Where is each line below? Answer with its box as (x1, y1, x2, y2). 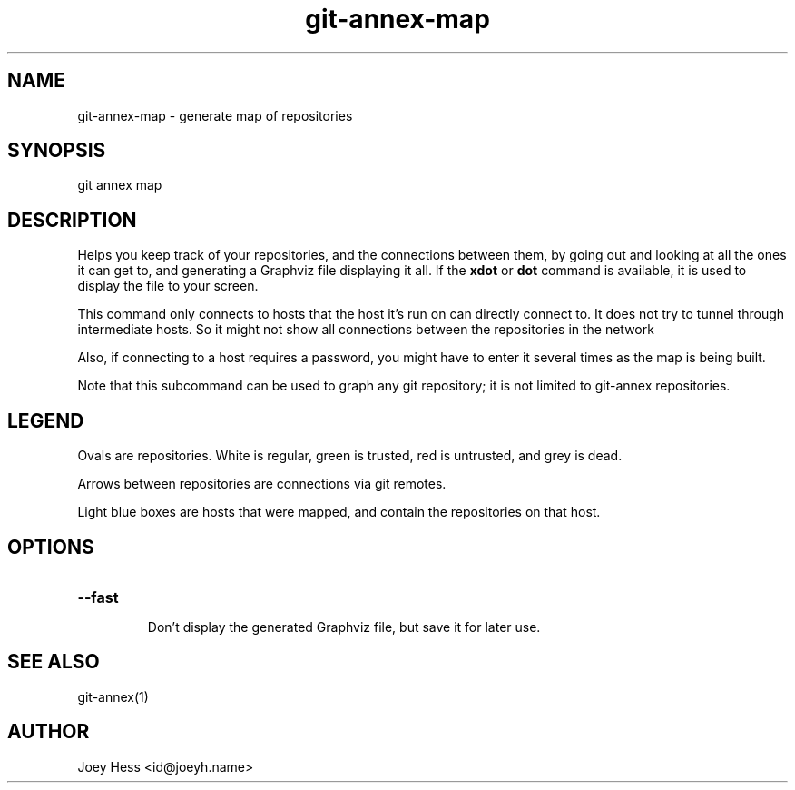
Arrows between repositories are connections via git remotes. (77, 476, 447, 492)
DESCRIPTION (7, 208, 137, 232)
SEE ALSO (7, 650, 100, 674)
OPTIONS (7, 535, 94, 558)
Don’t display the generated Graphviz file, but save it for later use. (147, 618, 541, 635)
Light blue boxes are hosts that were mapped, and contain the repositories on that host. (77, 504, 601, 520)
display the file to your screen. (77, 278, 259, 294)
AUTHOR (7, 720, 90, 744)
